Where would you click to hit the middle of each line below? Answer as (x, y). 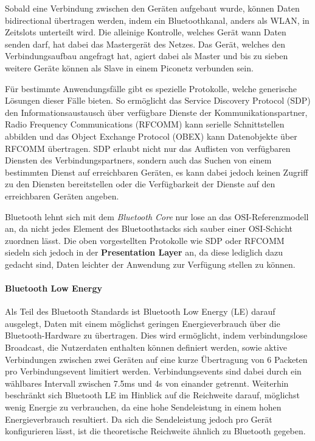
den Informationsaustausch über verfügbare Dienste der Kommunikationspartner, (156, 112)
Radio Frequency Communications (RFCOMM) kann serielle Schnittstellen (145, 124)
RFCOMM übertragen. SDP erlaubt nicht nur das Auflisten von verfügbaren (148, 148)
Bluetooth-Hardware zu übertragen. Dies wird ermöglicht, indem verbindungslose (156, 335)
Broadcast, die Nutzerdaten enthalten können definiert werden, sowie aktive (146, 347)
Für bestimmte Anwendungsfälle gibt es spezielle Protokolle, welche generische (151, 88)
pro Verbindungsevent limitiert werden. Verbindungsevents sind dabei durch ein (153, 371)
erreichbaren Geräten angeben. (62, 195)
